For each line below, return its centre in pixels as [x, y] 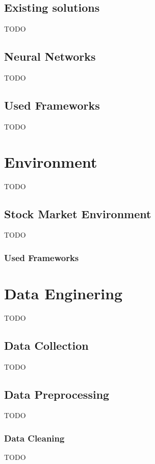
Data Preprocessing [57, 394]
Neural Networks [50, 56]
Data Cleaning [34, 438]
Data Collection [46, 345]
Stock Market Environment [78, 213]
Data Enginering [63, 293]
